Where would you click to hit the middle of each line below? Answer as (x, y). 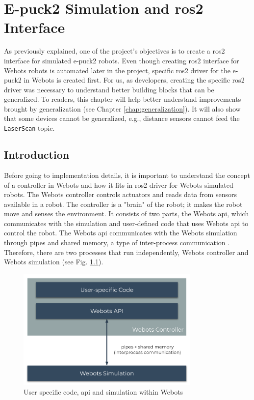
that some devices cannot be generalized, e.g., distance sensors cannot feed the (122, 118)
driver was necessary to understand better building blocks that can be (109, 89)
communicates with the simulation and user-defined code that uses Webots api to (126, 223)
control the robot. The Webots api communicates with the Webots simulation (121, 233)
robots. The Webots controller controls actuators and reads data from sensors (120, 194)
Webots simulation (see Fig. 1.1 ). (54, 262)
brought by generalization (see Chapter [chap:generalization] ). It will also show (122, 108)
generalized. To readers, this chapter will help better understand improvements (123, 99)
